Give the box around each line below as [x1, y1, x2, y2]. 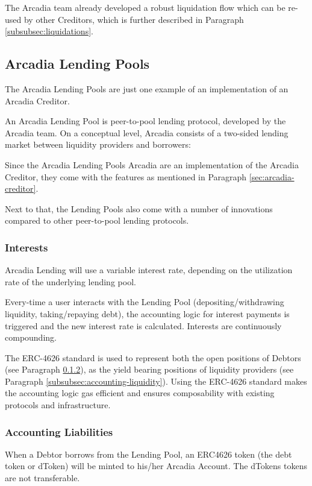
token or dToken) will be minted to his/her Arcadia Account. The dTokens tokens [5, 459, 307, 472]
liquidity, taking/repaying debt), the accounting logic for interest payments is [5, 307, 290, 320]
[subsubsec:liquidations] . [5, 25, 93, 37]
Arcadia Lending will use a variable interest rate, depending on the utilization [5, 264, 293, 276]
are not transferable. [5, 472, 80, 484]
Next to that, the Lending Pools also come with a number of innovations [5, 202, 273, 215]
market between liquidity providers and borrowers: [5, 138, 191, 151]
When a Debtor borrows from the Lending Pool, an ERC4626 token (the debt [5, 447, 292, 460]
